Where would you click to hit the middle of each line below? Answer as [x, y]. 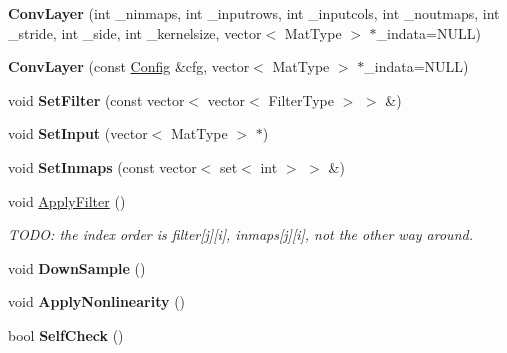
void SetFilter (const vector [96, 99]
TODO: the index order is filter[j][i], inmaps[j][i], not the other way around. [240, 234]
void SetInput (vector [78, 133]
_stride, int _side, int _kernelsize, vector [135, 32]
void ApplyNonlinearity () [97, 301]
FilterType [301, 99]
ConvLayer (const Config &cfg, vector [129, 66]
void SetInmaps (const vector [102, 166]
